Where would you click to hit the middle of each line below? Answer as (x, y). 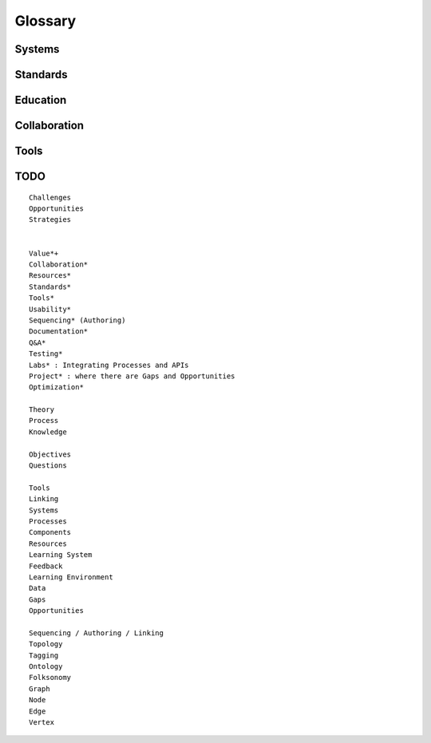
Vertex (42, 722)
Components (50, 532)
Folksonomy (50, 678)
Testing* (46, 354)
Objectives (50, 454)
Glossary (45, 21)
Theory (42, 410)
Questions (48, 466)
